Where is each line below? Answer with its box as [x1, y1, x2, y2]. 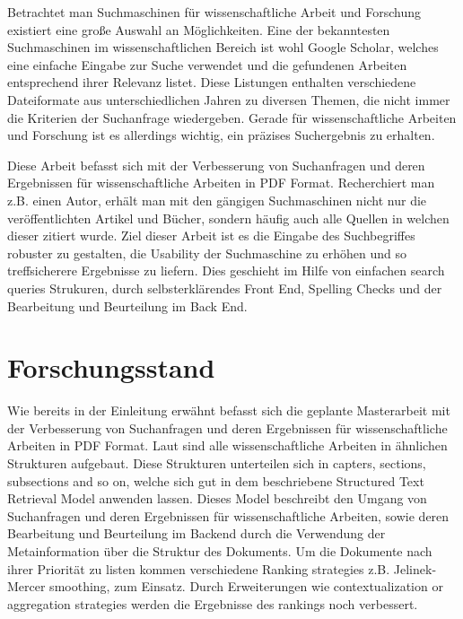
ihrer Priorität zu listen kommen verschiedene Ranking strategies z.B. [7, 559, 390, 578]
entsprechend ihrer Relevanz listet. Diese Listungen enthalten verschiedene [7, 73, 416, 92]
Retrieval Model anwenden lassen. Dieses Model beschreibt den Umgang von [7, 489, 427, 508]
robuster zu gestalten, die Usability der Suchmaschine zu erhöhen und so [7, 243, 407, 262]
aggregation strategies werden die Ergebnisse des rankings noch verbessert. [7, 594, 418, 613]
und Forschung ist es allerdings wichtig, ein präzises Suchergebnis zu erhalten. [7, 126, 435, 144]
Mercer [7, 577, 46, 596]
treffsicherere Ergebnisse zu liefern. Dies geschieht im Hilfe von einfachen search [7, 261, 445, 280]
